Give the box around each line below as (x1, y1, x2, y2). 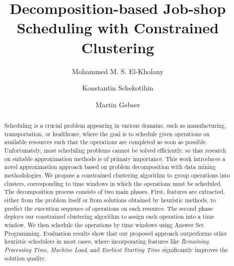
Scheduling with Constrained (16, 17, 219, 38)
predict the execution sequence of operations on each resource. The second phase (4, 204, 213, 212)
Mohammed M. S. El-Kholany (72, 66, 163, 76)
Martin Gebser (95, 99, 140, 109)
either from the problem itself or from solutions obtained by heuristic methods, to (4, 195, 216, 204)
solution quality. (4, 254, 46, 262)
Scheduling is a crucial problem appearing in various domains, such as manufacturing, (4, 121, 227, 130)
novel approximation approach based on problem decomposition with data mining (4, 163, 216, 171)
